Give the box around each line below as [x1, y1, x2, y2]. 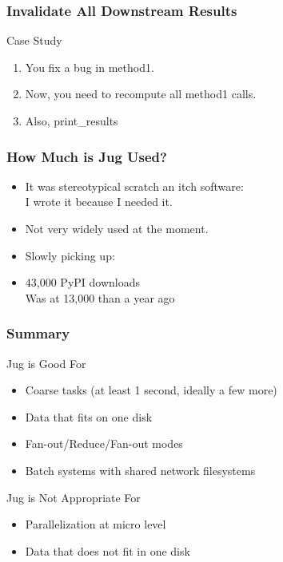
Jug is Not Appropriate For [6, 489, 141, 505]
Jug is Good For [6, 354, 86, 371]
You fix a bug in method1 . [25, 58, 154, 75]
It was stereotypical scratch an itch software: [25, 177, 244, 194]
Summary [6, 323, 70, 343]
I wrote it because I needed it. [25, 193, 173, 210]
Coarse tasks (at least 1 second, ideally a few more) [25, 382, 277, 398]
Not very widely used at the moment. [25, 220, 209, 236]
